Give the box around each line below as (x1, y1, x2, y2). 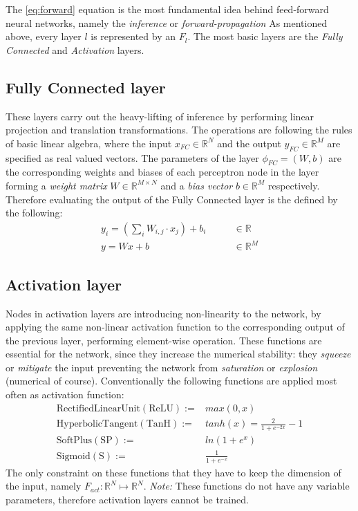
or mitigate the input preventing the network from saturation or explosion (6, 360, 318, 374)
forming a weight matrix (6, 178, 107, 192)
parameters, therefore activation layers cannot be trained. (6, 492, 249, 506)
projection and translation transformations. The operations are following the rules (6, 122, 352, 137)
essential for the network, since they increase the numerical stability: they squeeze (6, 346, 351, 361)
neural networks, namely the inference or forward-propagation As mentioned (6, 15, 328, 30)
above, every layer (6, 29, 82, 44)
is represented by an (91, 29, 176, 44)
